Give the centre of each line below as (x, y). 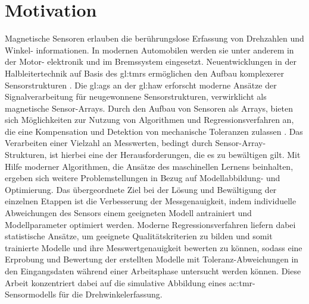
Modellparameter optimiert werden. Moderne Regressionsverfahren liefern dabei (150, 224)
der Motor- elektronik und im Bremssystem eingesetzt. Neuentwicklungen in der (151, 61)
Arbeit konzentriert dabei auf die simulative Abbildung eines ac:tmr (129, 282)
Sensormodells (31, 294)
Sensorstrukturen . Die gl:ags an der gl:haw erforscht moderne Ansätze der (141, 85)
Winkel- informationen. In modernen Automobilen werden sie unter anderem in (149, 50)
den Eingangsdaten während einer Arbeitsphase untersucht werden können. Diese (153, 271)
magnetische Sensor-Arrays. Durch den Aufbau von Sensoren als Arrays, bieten (149, 108)
